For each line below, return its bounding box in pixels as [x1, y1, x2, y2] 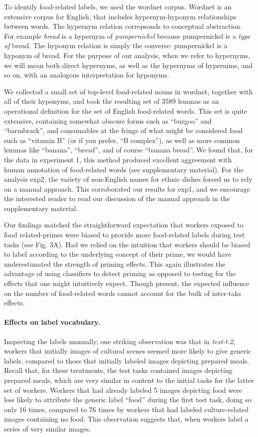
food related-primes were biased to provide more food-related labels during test [4, 229, 245, 240]
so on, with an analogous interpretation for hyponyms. [4, 70, 169, 80]
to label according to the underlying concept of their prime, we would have [4, 249, 232, 259]
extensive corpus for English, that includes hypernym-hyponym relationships [4, 11, 237, 21]
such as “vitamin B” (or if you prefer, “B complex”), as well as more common [4, 135, 240, 145]
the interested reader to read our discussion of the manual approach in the [4, 193, 230, 204]
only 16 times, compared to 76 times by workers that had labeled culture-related [4, 404, 249, 414]
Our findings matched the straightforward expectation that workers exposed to [4, 219, 244, 230]
